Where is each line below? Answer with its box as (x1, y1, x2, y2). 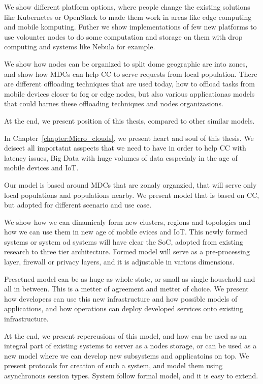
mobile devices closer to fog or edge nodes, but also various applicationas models (4, 88, 255, 99)
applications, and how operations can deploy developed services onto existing (4, 303, 244, 314)
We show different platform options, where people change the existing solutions (4, 2, 250, 12)
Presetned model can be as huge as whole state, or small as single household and (4, 273, 255, 284)
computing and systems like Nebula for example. (4, 41, 155, 52)
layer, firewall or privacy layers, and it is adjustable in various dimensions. (4, 256, 235, 267)
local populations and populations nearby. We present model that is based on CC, (4, 189, 259, 200)
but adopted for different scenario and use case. (4, 199, 152, 210)
